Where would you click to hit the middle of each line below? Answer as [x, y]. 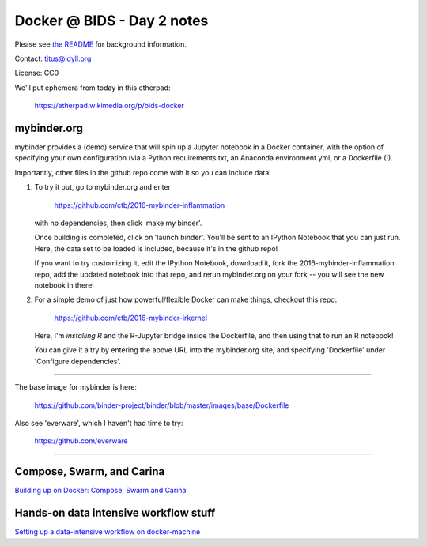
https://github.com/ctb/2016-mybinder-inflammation [140, 205]
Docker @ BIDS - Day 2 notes [111, 21]
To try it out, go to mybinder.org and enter [103, 187]
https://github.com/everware [81, 441]
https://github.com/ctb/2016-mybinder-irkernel [131, 318]
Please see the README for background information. [101, 44]
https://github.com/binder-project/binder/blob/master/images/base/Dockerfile [162, 405]
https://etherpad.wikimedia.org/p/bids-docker [110, 106]
